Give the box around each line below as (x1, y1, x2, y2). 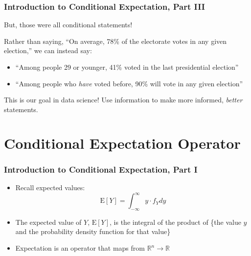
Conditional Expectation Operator (4, 133, 241, 153)
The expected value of (15, 217, 82, 227)
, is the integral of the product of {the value (110, 217, 241, 227)
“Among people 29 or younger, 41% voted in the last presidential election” (15, 62, 239, 72)
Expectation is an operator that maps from (15, 243, 145, 253)
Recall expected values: (15, 182, 85, 192)
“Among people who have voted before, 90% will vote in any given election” (15, 78, 243, 88)
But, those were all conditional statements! (4, 20, 133, 30)
